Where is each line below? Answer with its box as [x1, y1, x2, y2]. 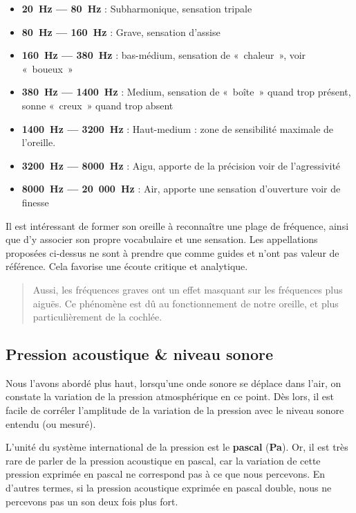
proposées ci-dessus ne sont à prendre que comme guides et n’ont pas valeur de [6, 245, 339, 260]
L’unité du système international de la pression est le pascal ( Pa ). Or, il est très [6, 440, 348, 454]
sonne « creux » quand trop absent [21, 98, 174, 112]
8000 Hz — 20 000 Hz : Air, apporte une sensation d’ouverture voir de [21, 181, 341, 196]
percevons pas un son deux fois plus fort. [6, 494, 178, 508]
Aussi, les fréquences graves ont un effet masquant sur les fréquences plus [32, 282, 343, 296]
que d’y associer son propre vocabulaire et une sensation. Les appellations [6, 232, 318, 246]
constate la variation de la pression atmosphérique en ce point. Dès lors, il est [6, 389, 334, 404]
